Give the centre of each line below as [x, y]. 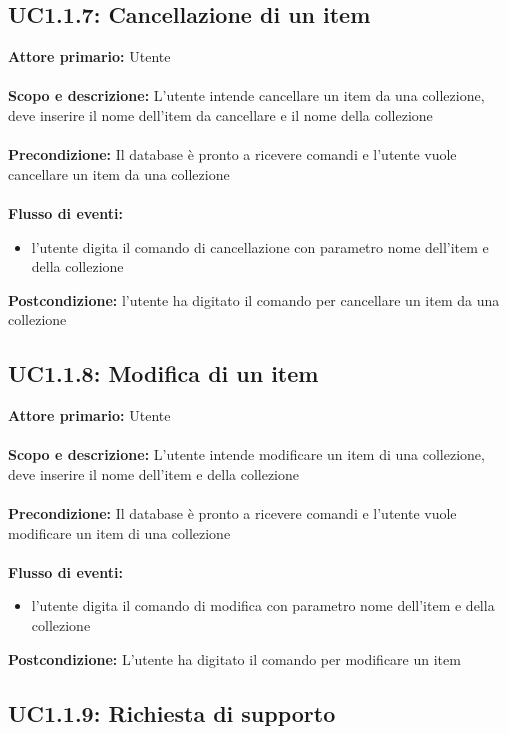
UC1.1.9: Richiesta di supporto [172, 712]
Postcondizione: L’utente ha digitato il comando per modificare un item [234, 658]
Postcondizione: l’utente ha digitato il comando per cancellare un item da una [254, 299]
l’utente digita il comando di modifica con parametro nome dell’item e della [263, 605]
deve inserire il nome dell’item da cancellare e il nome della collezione [220, 114]
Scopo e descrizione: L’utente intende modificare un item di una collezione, [246, 454]
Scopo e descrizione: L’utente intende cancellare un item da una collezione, [246, 95]
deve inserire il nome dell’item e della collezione [154, 473]
